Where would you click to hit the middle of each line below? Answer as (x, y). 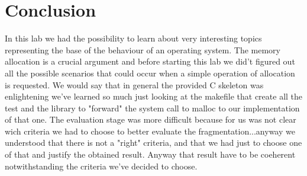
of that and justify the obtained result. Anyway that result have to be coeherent (150, 154)
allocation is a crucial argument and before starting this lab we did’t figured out (150, 61)
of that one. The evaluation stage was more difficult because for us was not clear (151, 119)
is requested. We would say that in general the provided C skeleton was (134, 84)
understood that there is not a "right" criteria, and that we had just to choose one (153, 143)
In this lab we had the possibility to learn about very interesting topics (133, 38)
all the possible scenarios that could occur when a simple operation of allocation (150, 73)
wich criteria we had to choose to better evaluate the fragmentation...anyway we (150, 131)
